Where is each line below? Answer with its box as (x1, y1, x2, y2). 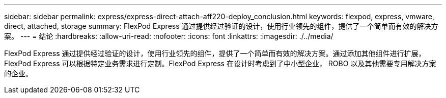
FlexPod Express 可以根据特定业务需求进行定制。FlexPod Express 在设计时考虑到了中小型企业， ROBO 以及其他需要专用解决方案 (4, 59, 436, 68)
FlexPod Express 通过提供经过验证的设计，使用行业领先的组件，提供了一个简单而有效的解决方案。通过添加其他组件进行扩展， (4, 49, 426, 58)
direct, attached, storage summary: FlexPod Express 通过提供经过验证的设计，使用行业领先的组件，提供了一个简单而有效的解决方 (4, 22, 438, 30)
